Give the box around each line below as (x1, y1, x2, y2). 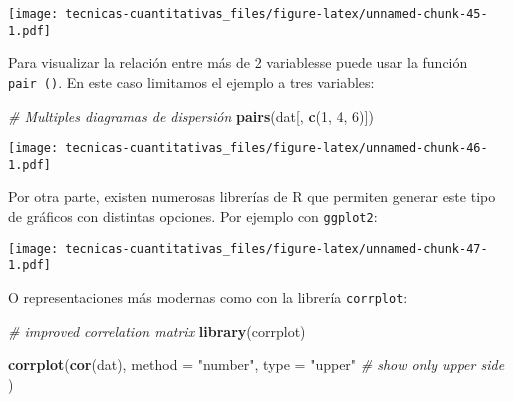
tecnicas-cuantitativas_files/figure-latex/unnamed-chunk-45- (65, 7, 488, 21)
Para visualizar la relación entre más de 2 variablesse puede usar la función (8, 52, 468, 73)
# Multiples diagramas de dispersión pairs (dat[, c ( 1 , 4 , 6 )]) (8, 105, 374, 126)
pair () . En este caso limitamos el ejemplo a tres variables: (8, 71, 375, 92)
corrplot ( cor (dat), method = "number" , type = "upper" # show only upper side (8, 354, 505, 375)
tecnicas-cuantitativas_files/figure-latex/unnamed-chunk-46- (65, 141, 488, 156)
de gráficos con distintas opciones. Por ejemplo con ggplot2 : (8, 206, 378, 227)
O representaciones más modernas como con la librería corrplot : (8, 287, 408, 308)
